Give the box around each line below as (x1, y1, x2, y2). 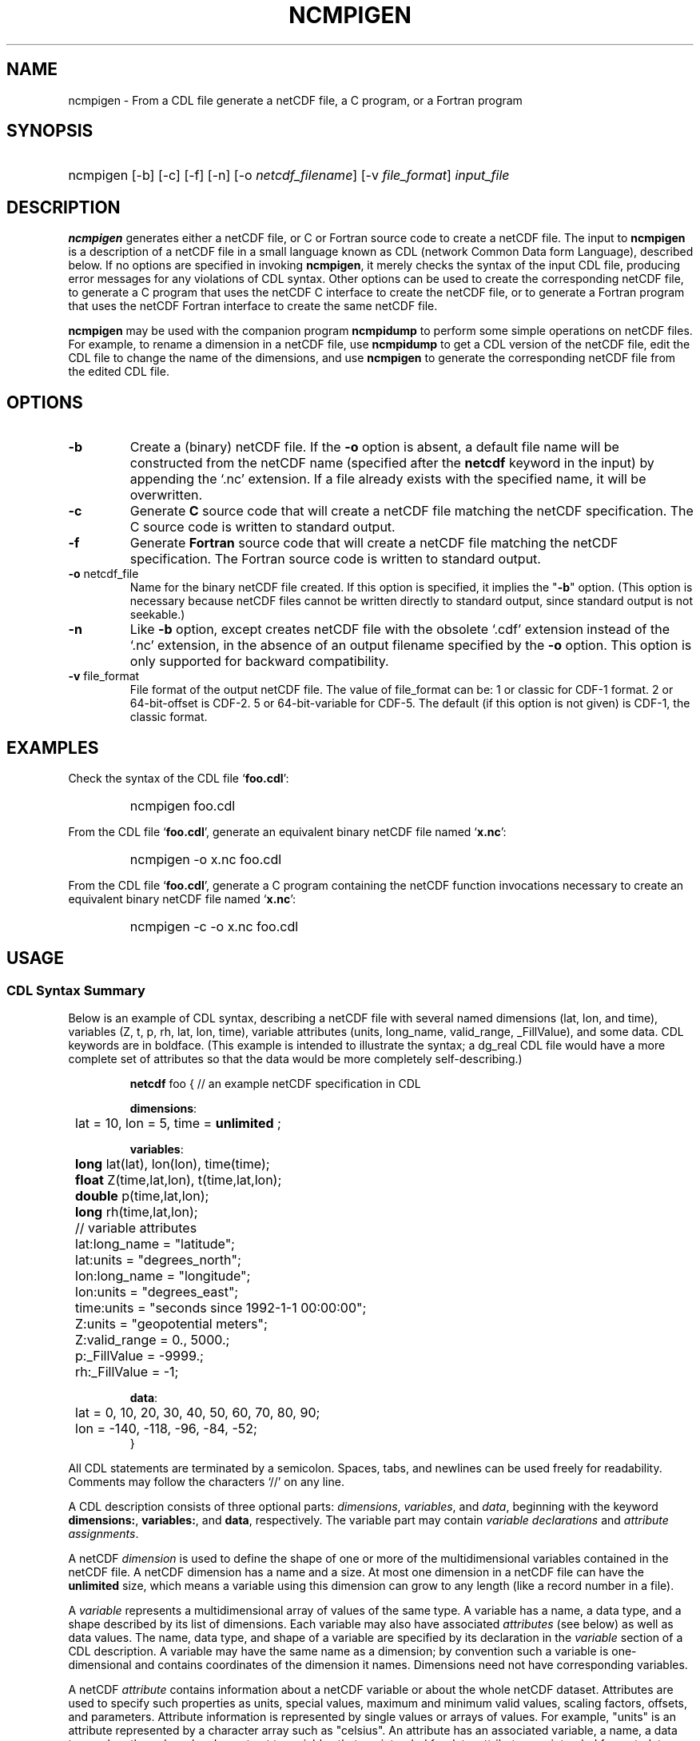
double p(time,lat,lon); (75, 1188, 209, 1205)
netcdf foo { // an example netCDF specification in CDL (129, 1077, 421, 1091)
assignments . (68, 1527, 139, 1541)
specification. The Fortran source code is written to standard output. (129, 551, 541, 568)
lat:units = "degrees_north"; (75, 1252, 241, 1269)
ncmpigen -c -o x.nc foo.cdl (129, 918, 299, 934)
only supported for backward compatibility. (129, 653, 389, 670)
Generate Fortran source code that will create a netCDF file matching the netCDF (129, 535, 618, 552)
